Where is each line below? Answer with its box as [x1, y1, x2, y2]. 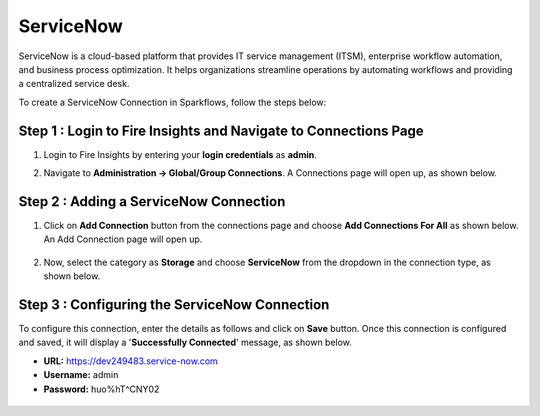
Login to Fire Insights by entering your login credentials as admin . [43, 148, 317, 160]
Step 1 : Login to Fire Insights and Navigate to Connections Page [18, 122, 424, 139]
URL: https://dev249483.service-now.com [43, 355, 219, 367]
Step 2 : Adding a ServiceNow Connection [18, 193, 286, 210]
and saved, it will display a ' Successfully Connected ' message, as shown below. [18, 336, 352, 349]
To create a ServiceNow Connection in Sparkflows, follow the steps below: [18, 96, 327, 108]
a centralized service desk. [18, 78, 130, 90]
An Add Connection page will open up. [43, 233, 203, 245]
